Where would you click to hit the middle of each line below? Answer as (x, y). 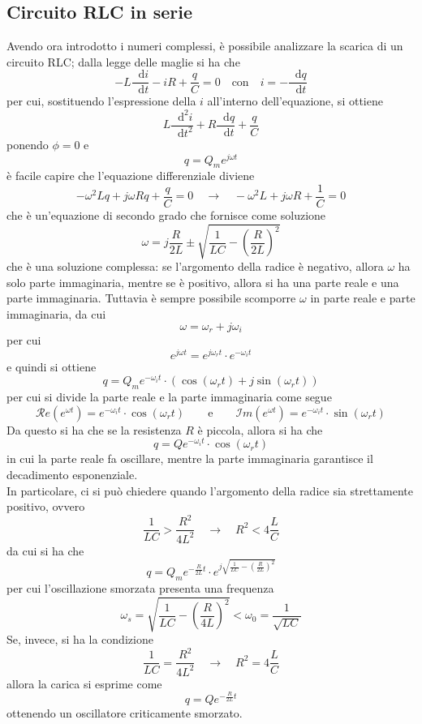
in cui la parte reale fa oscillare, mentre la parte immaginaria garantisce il (190, 458)
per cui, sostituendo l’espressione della (101, 101)
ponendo (28, 144)
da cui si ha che (45, 550)
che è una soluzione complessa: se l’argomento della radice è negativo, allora (195, 266)
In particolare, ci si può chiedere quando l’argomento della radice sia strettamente (210, 490)
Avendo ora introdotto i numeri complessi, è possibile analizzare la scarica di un (205, 46)
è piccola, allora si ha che (260, 429)
